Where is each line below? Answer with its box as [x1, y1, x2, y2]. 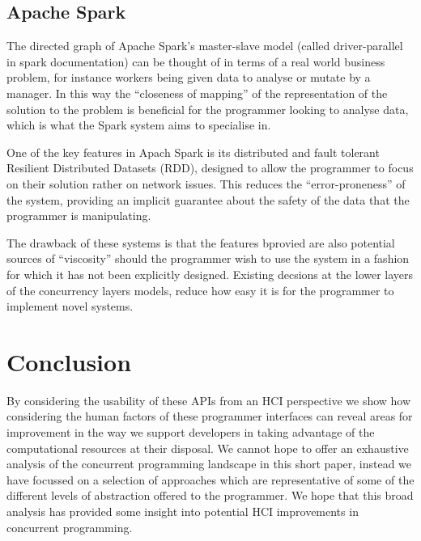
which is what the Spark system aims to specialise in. [6, 116, 271, 133]
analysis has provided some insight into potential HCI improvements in [6, 502, 359, 519]
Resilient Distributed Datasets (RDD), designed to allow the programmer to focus [6, 159, 414, 176]
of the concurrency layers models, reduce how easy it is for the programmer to [6, 281, 394, 298]
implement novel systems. [6, 298, 134, 315]
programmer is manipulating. [6, 207, 151, 224]
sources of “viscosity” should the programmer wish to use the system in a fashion [6, 250, 410, 267]
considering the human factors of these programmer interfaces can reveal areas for [6, 408, 413, 425]
